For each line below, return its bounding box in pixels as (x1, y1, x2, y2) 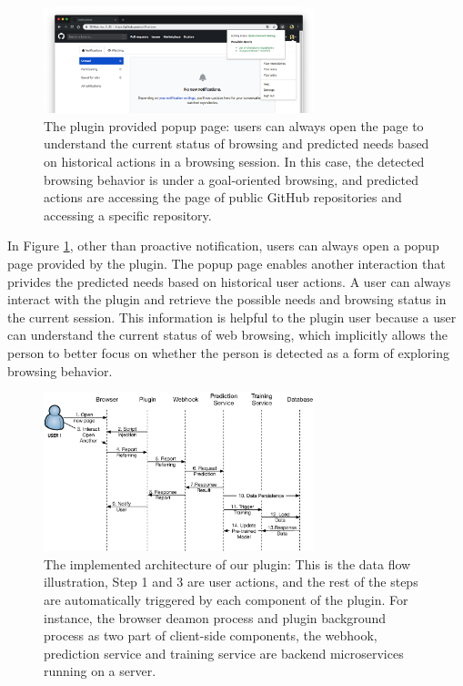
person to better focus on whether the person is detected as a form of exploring (7, 343, 449, 362)
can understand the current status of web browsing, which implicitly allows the (7, 325, 448, 344)
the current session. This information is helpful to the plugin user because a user (7, 307, 457, 326)
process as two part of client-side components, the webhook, (44, 626, 377, 645)
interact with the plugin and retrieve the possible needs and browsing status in (7, 290, 447, 309)
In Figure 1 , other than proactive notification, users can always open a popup (7, 236, 439, 255)
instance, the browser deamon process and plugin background (44, 608, 387, 627)
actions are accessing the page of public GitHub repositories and (44, 188, 402, 207)
